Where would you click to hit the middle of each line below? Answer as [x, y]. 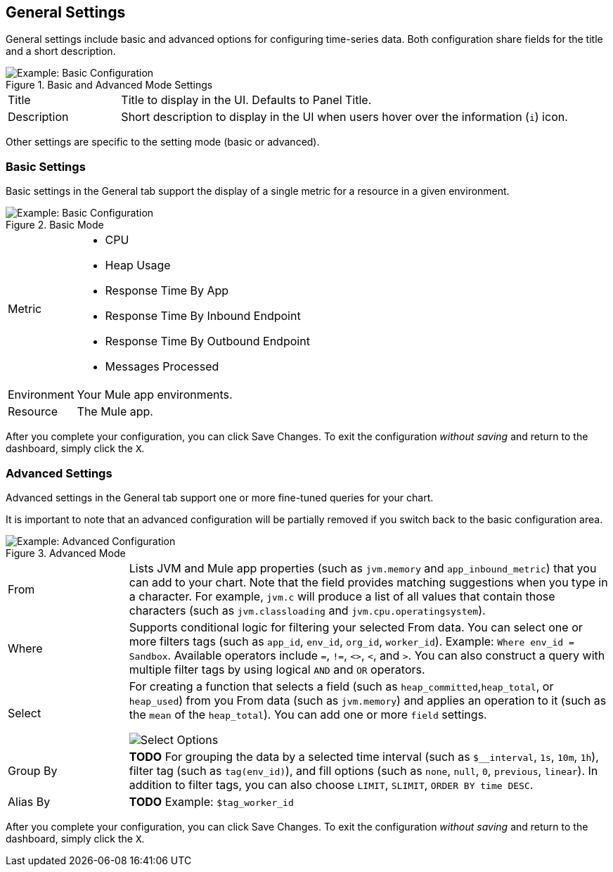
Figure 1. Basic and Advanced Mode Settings [109, 85]
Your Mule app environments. [155, 395]
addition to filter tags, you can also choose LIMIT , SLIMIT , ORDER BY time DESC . [331, 784]
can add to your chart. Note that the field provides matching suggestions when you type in [368, 582]
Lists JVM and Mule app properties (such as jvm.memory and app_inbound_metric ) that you [363, 568]
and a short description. [61, 51]
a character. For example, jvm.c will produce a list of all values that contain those [342, 596]
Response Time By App [167, 291]
